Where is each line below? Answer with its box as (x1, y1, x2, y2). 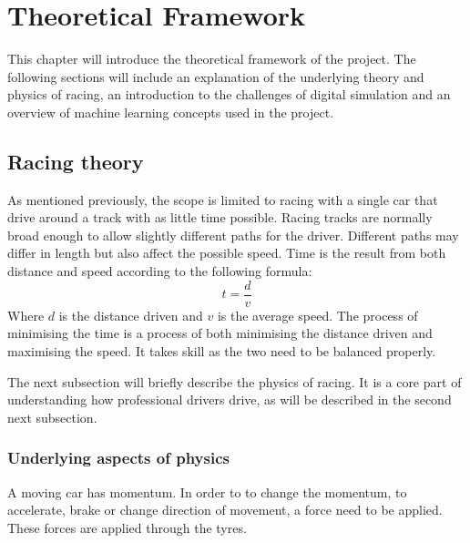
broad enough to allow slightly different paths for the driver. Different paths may (7, 225, 459, 244)
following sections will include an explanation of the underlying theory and (7, 67, 424, 86)
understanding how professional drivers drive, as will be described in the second (7, 390, 452, 409)
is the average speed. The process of (217, 305, 418, 324)
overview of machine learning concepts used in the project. (7, 102, 334, 121)
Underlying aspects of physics (7, 446, 230, 469)
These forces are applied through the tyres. (7, 517, 247, 537)
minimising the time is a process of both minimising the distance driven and (7, 323, 433, 343)
